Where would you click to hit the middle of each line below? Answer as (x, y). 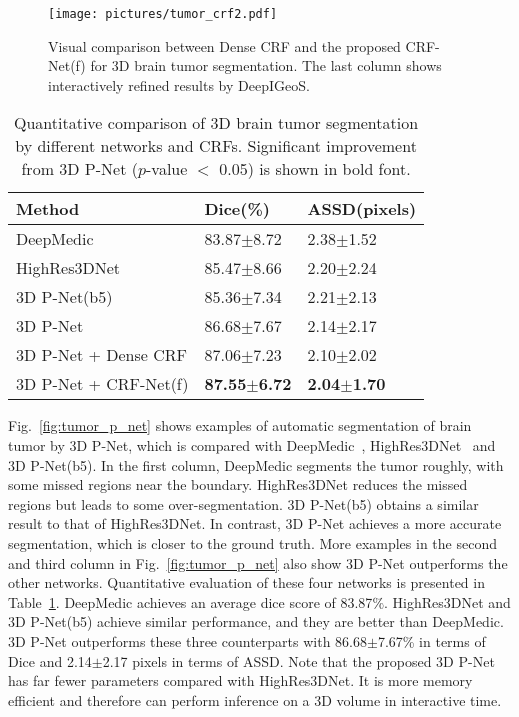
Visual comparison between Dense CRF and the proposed (224, 45)
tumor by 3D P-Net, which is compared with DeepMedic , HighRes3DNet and (252, 445)
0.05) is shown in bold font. (315, 169)
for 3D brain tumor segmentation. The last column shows (266, 65)
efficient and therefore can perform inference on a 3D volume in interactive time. (255, 699)
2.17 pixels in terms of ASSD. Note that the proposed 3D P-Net (298, 660)
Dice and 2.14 (50, 660)
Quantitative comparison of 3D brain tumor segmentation (216, 123)
